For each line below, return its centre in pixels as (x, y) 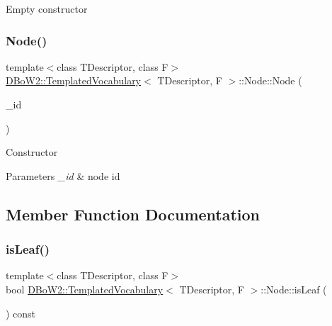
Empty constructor (47, 9)
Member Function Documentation (133, 214)
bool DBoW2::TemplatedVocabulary (85, 289)
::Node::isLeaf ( (294, 289)
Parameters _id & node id (63, 175)
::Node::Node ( (270, 80)
